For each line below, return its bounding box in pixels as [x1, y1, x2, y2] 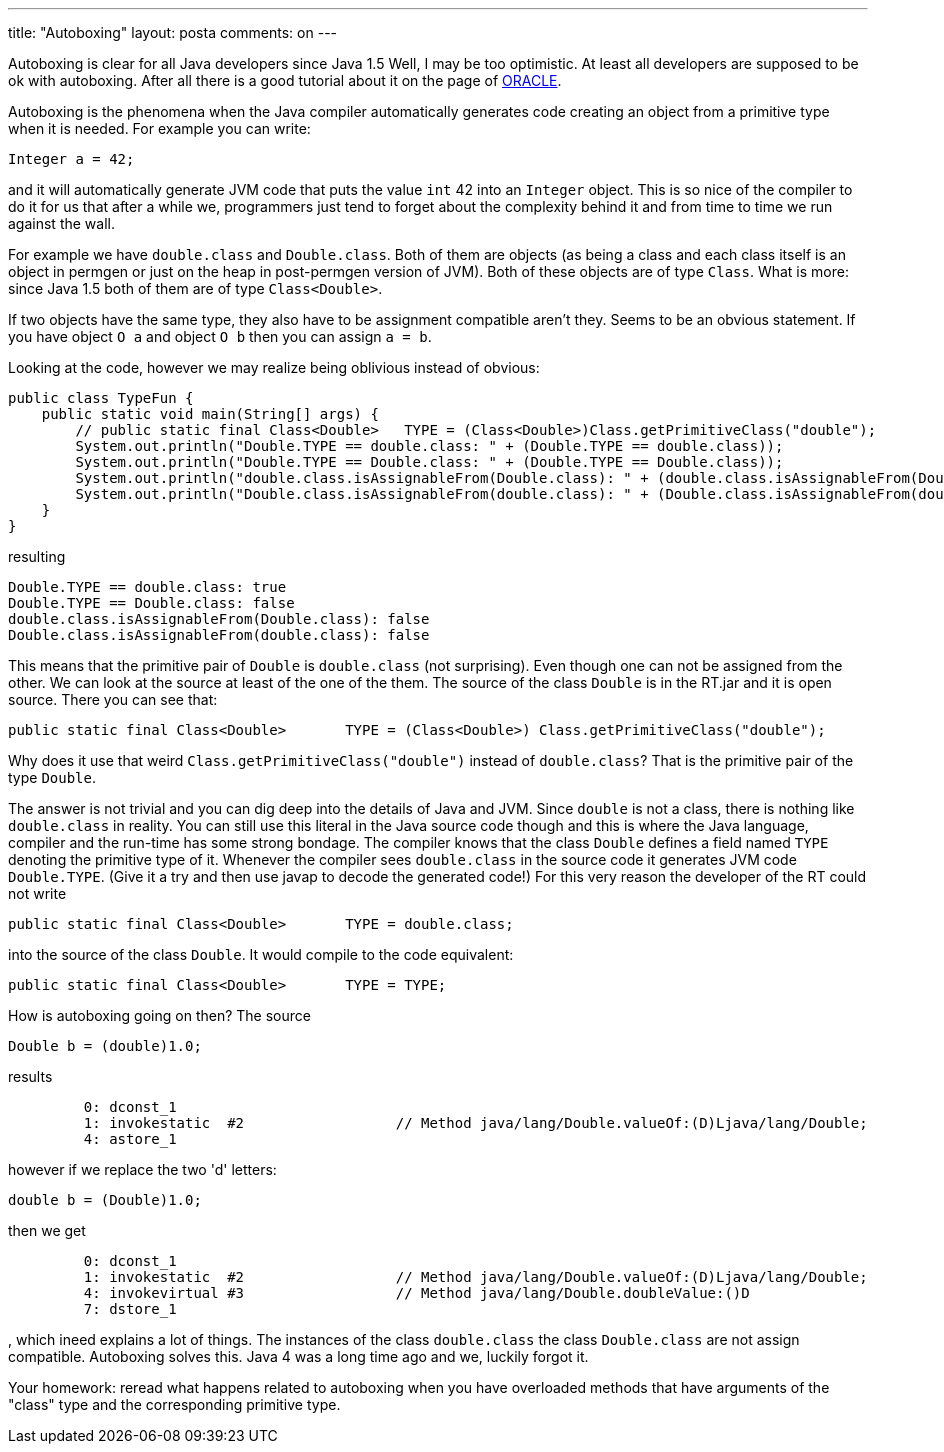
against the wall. [8, 215, 115, 232]
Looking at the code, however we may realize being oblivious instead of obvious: [8, 359, 540, 376]
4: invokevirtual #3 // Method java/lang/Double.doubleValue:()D [83, 1285, 750, 1301]
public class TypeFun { [8, 390, 194, 406]
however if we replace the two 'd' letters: [8, 1161, 277, 1178]
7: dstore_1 [83, 1301, 177, 1317]
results [8, 1068, 53, 1085]
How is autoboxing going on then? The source [8, 1007, 311, 1024]
